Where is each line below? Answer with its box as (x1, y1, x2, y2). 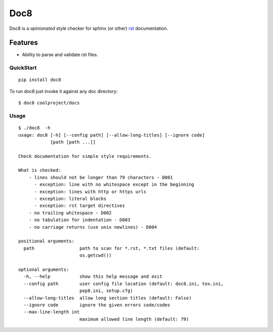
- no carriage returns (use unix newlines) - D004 (28, 224, 157, 230)
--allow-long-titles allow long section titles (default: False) (23, 295, 192, 301)
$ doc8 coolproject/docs (18, 100, 80, 106)
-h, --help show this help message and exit (23, 274, 163, 279)
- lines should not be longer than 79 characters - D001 (28, 175, 173, 180)
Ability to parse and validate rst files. (22, 52, 98, 58)
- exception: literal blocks (34, 196, 107, 202)
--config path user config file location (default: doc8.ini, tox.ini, (23, 281, 224, 286)
